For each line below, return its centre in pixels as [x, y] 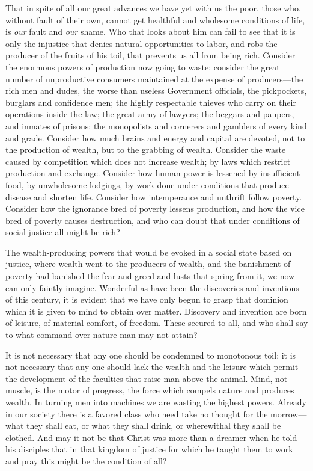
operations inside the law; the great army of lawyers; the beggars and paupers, [150, 114]
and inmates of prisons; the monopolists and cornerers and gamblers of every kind [156, 125]
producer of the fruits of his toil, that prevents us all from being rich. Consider [150, 55]
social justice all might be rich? [63, 232]
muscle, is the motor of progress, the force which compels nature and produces [150, 390]
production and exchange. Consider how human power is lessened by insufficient [153, 173]
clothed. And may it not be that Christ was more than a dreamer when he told [151, 437]
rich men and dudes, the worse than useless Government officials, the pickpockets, [156, 91]
